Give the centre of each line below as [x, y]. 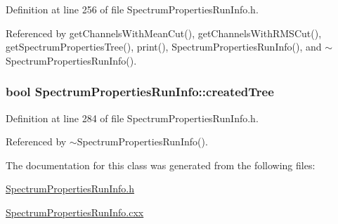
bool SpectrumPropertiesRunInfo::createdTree [140, 92]
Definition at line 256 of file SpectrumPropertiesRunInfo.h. [132, 9]
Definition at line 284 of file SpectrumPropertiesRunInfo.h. [132, 118]
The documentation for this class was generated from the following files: [161, 165]
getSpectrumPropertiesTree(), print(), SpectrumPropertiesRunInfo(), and [164, 47]
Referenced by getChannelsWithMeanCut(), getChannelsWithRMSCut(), [164, 33]
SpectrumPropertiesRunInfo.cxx [75, 212]
